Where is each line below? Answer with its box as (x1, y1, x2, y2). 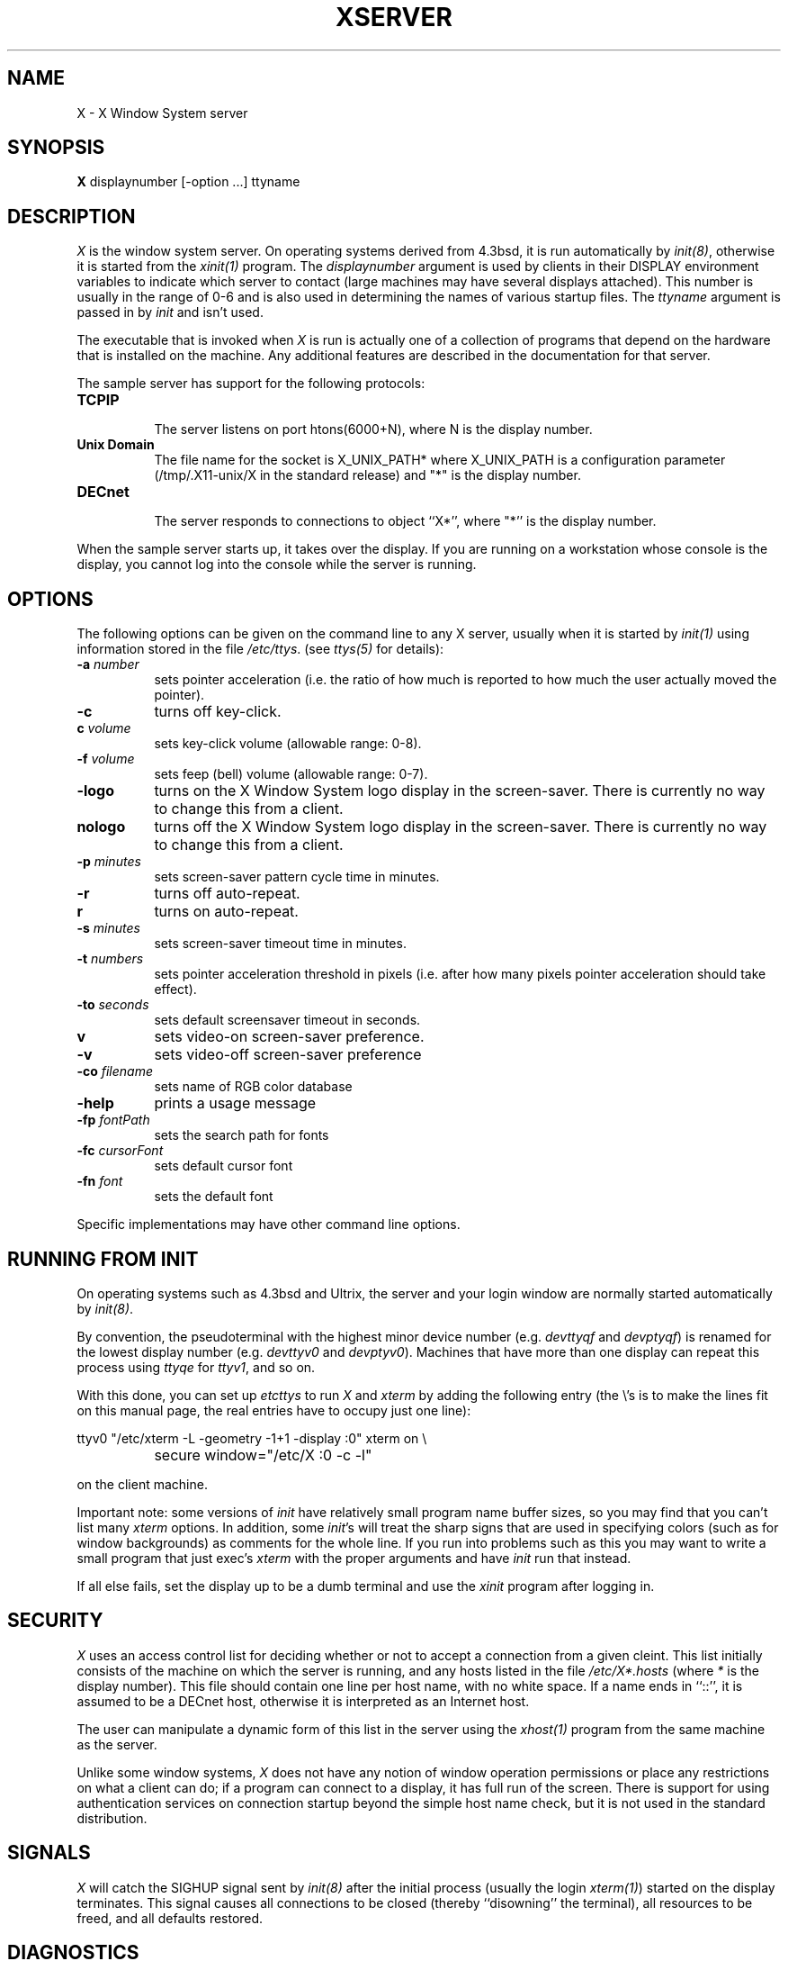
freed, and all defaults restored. (76, 1910, 264, 1926)
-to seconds (76, 997, 149, 1013)
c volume (76, 720, 131, 737)
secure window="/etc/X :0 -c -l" (154, 1445, 372, 1464)
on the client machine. (76, 1476, 208, 1492)
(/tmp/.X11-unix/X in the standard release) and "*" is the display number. (154, 467, 581, 483)
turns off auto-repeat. (154, 884, 300, 903)
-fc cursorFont (76, 1143, 164, 1159)
